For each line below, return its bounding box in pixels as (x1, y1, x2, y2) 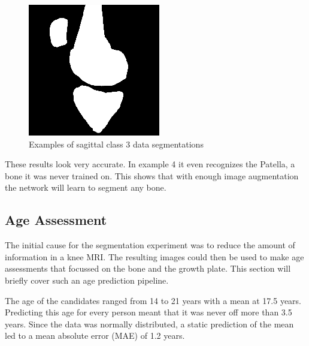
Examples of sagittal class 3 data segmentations (29, 137, 204, 150)
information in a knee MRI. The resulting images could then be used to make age (5, 250, 304, 263)
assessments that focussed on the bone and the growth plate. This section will (5, 262, 291, 275)
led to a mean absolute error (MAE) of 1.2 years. (5, 329, 185, 342)
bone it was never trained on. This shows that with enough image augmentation (5, 169, 299, 182)
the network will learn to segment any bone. (5, 181, 166, 194)
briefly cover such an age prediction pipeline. (5, 273, 169, 286)
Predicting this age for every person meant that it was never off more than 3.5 (5, 306, 292, 318)
